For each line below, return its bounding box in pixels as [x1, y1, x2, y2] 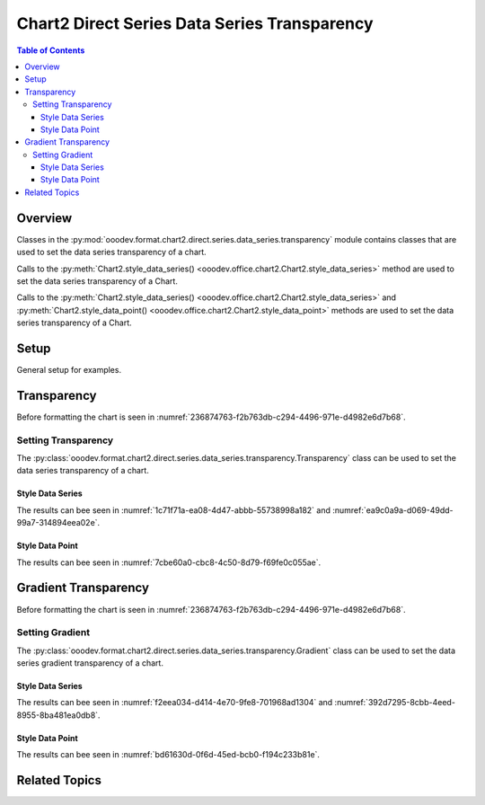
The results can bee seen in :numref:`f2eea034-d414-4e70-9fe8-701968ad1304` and [16, 697, 333, 708]
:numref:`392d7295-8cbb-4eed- [334, 697, 455, 708]
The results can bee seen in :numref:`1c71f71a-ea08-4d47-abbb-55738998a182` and [16, 504, 331, 516]
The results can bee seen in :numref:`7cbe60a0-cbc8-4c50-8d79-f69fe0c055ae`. [16, 557, 322, 568]
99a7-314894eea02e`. [16, 517, 101, 528]
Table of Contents [16, 45, 85, 56]
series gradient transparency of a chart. [16, 658, 163, 668]
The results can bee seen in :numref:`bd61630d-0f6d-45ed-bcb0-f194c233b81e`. [16, 749, 321, 760]
